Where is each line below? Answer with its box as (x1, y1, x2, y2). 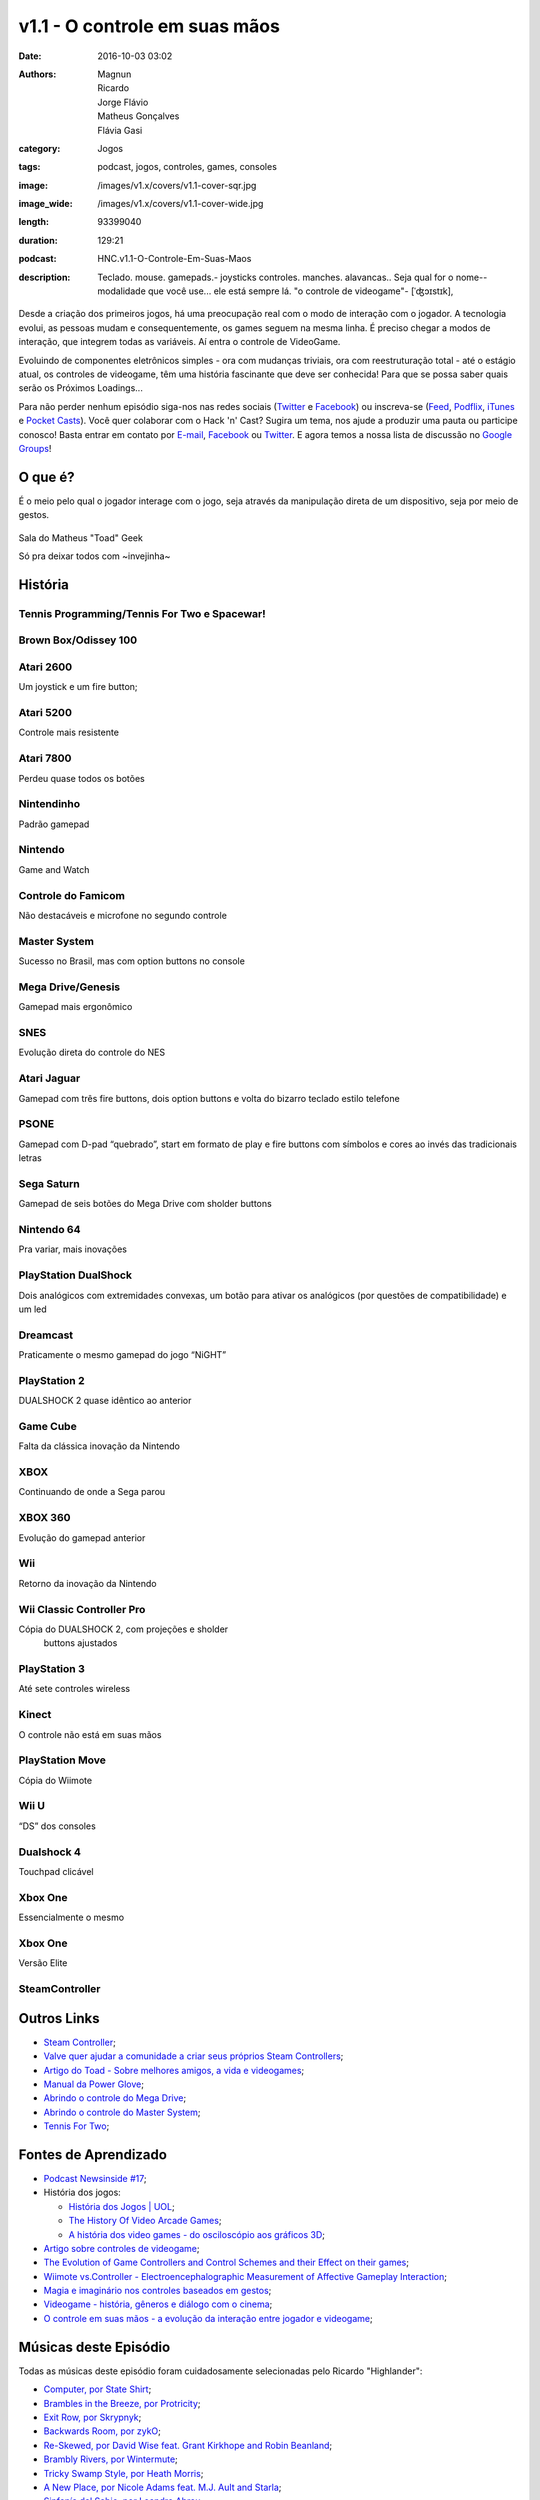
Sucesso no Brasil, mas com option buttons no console (18, 955, 245, 967)
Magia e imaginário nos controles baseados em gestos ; (43, 2285, 272, 2297)
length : (18, 216, 50, 228)
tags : (18, 161, 41, 173)
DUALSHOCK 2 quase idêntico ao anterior (18, 1395, 192, 1407)
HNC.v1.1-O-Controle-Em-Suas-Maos (97, 253, 252, 265)
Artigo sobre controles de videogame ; (43, 2242, 200, 2254)
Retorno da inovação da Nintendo (18, 1577, 157, 1589)
